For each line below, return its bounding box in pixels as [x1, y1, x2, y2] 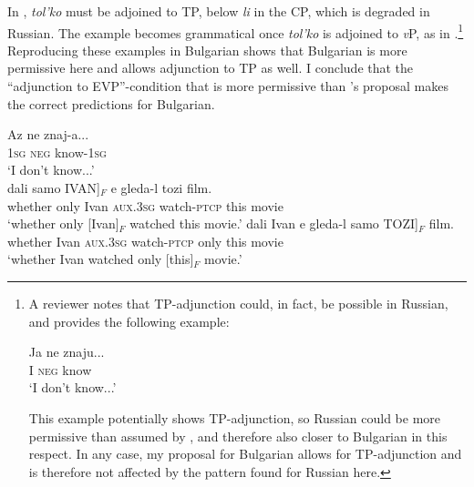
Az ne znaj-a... [7, 125, 89, 144]
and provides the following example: [28, 311, 230, 330]
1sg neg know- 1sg [7, 142, 107, 161]
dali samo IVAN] [7, 178, 100, 197]
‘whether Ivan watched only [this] [7, 249, 194, 269]
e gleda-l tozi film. [110, 178, 212, 197]
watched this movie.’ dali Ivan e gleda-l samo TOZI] [129, 214, 418, 233]
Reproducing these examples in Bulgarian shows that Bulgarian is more [7, 40, 407, 59]
